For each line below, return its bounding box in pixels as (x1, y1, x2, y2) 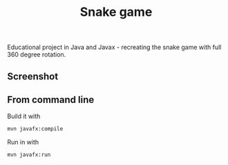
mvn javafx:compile (7, 126, 64, 133)
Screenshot (7, 70, 59, 82)
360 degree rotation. (7, 50, 66, 59)
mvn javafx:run (7, 151, 51, 159)
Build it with (7, 112, 41, 121)
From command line (7, 94, 95, 106)
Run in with (7, 138, 39, 146)
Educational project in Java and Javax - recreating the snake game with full (7, 43, 222, 52)
